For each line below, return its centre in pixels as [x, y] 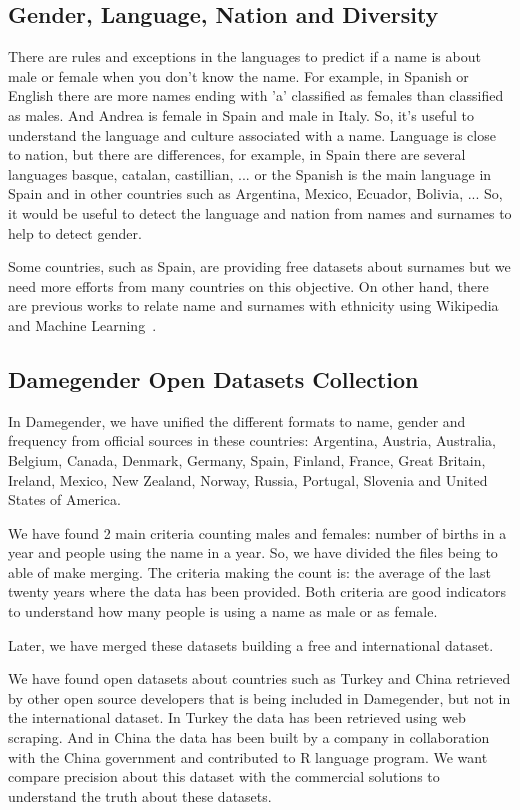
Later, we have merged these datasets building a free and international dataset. [251, 644]
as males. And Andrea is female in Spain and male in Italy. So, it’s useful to [241, 114]
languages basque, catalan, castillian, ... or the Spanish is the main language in [250, 173]
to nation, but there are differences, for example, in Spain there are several [237, 154]
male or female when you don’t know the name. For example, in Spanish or [238, 75]
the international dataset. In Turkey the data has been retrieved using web [237, 717]
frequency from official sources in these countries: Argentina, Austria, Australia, [252, 440]
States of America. [64, 499]
